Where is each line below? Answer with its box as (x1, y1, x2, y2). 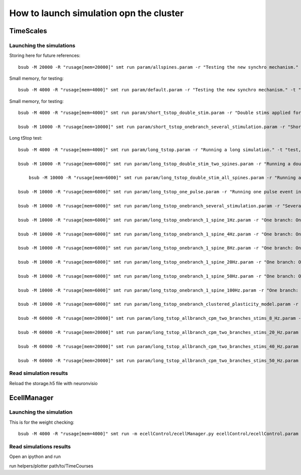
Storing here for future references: (9, 53, 81, 59)
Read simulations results (9, 443, 71, 450)
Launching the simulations (9, 42, 76, 49)
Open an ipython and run (9, 453, 61, 459)
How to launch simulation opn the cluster (9, 8, 184, 19)
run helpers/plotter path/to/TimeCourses (9, 462, 94, 469)
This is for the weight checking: (9, 419, 75, 425)
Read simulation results (9, 370, 68, 377)
